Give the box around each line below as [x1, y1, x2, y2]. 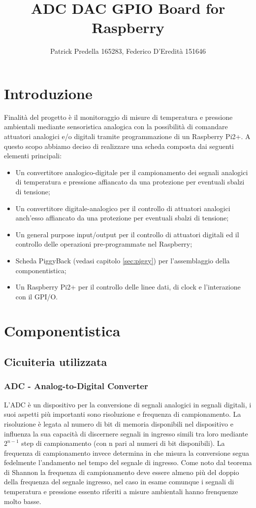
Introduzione [4, 83, 93, 103]
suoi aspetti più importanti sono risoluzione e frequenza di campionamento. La [4, 409, 241, 419]
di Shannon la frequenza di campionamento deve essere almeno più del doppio [4, 467, 239, 477]
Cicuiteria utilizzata [4, 354, 107, 369]
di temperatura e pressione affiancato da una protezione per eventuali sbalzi [15, 177, 245, 187]
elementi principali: [4, 150, 62, 161]
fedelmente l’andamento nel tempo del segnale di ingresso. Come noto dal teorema [4, 457, 252, 468]
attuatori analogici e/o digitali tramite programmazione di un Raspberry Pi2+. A [4, 131, 251, 142]
